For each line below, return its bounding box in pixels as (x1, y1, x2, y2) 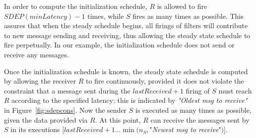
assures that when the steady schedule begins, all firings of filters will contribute (4, 20, 248, 31)
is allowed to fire (157, 1, 207, 11)
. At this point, (95, 114, 141, 125)
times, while (87, 10, 124, 21)
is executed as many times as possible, (135, 104, 252, 115)
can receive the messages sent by (150, 114, 250, 125)
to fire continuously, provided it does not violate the (86, 76, 244, 86)
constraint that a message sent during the (4, 85, 130, 95)
